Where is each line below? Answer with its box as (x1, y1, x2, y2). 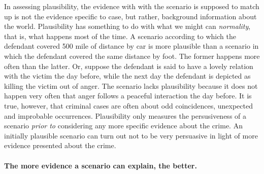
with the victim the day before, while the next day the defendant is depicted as (4, 71, 251, 81)
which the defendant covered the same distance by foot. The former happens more (4, 50, 260, 61)
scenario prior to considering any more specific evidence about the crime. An (4, 120, 243, 131)
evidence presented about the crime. (4, 140, 116, 151)
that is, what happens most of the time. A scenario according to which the (4, 30, 236, 41)
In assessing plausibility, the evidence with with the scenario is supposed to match (4, 1, 259, 11)
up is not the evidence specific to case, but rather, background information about (4, 11, 257, 21)
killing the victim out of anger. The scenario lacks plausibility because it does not (4, 80, 258, 91)
